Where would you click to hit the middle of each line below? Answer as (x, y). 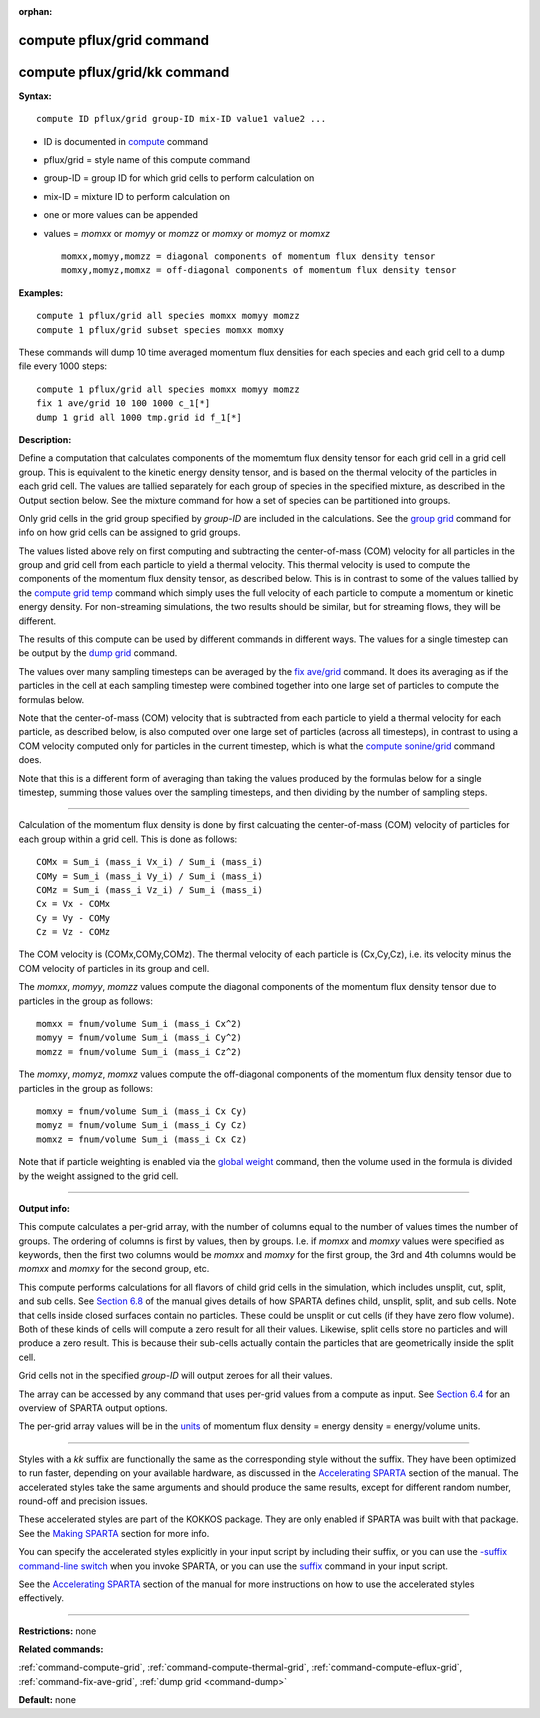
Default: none (47, 1700)
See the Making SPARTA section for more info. (114, 1533)
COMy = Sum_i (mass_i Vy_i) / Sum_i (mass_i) (150, 876)
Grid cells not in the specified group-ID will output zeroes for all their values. (175, 1376)
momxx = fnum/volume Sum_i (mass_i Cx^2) (139, 1024)
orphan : (35, 11)
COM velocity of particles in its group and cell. (114, 968)
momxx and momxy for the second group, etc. (114, 1269)
